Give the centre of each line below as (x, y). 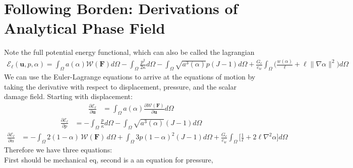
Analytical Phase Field (85, 28)
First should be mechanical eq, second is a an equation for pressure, (109, 159)
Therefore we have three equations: (58, 150)
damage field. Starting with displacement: (68, 96)
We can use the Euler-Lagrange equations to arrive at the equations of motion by (130, 77)
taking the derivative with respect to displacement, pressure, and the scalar (121, 86)
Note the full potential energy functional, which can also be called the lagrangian (129, 52)
